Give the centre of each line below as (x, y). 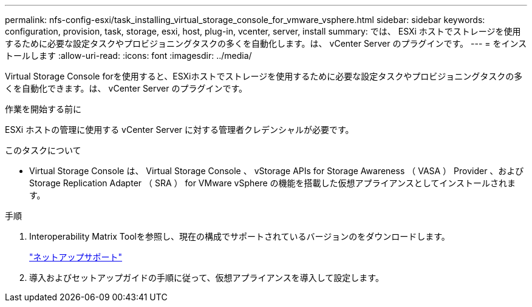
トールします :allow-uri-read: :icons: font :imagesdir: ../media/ (128, 56)
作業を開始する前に (43, 109)
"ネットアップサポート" (76, 257)
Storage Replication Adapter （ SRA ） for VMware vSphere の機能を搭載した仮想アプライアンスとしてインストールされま (273, 183)
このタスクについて (43, 150)
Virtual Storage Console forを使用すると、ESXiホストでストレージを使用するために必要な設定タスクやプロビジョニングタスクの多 (264, 76)
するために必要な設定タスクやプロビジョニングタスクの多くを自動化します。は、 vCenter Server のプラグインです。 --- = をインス (266, 43)
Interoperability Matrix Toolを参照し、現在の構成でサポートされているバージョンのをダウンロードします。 (240, 236)
